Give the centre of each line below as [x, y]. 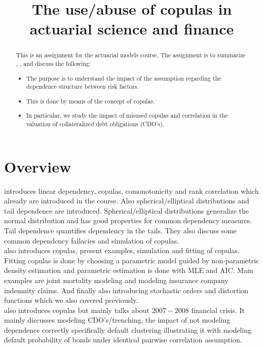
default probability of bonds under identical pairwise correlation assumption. [123, 340]
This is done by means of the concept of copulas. [91, 101]
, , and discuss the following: [53, 64]
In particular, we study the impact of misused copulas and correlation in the [127, 115]
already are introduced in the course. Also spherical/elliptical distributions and [127, 201]
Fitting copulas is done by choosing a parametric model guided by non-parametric [132, 260]
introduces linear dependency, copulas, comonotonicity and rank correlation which [131, 190]
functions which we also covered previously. [71, 300]
